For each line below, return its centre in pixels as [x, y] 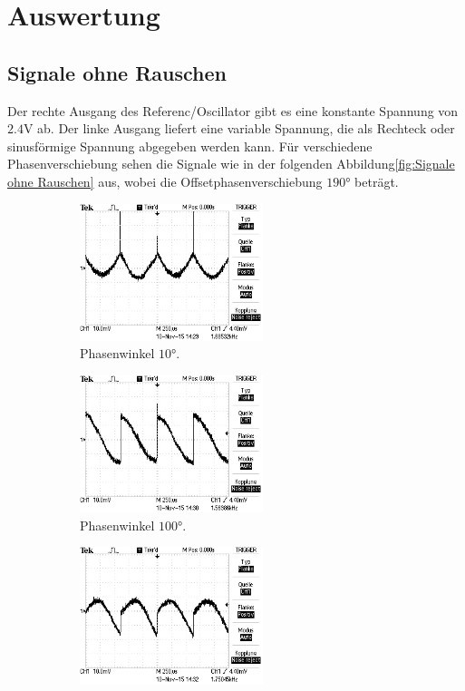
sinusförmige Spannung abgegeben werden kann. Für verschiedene [190, 146]
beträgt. [377, 181]
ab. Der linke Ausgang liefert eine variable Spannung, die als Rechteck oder [246, 128]
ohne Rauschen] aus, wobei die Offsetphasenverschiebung [165, 181]
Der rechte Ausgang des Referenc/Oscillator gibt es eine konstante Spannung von [233, 110]
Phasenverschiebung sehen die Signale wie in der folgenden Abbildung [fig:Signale [231, 164]
